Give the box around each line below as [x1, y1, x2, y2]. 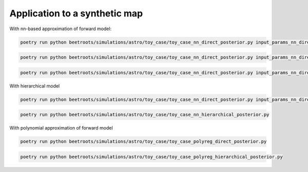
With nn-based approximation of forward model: [9, 26, 112, 32]
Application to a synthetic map [9, 8, 143, 19]
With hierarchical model [9, 82, 60, 89]
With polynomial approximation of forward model [9, 125, 113, 131]
